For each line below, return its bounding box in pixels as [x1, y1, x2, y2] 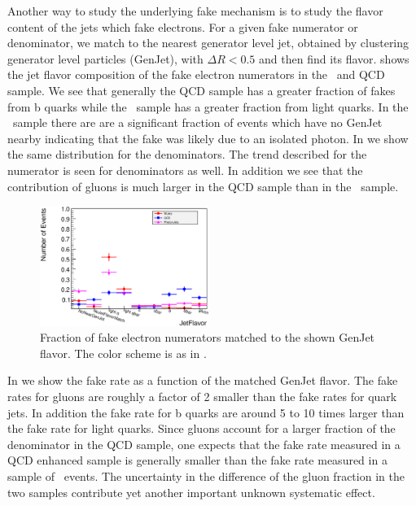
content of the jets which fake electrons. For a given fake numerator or [7, 18, 358, 35]
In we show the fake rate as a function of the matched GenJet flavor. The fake [7, 372, 398, 389]
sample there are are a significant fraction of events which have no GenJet [12, 114, 383, 131]
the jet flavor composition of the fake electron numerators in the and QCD [7, 66, 385, 83]
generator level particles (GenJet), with [7, 50, 204, 67]
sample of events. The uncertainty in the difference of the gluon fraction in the [7, 467, 405, 484]
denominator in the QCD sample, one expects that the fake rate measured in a [7, 435, 401, 452]
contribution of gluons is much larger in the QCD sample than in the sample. [7, 177, 399, 194]
